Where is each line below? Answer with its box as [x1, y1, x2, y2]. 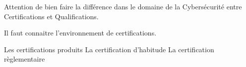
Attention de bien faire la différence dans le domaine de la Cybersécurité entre [4, 1, 242, 11]
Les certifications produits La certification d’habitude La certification [4, 44, 214, 54]
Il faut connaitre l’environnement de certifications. [4, 28, 157, 38]
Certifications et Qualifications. [4, 11, 99, 21]
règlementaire [4, 54, 45, 64]
